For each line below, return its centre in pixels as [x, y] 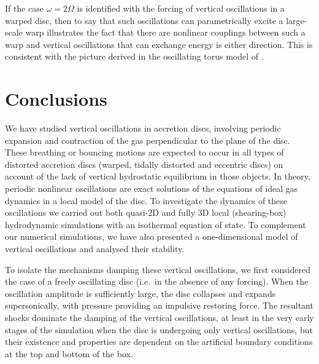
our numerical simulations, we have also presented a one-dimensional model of [152, 236]
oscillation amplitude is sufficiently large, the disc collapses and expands [140, 293]
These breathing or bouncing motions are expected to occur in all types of [144, 152]
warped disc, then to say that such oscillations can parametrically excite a [144, 20]
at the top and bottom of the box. [69, 353]
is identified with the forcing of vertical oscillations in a [181, 8]
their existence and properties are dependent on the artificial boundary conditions [159, 342]
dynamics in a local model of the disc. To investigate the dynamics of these [146, 200]
